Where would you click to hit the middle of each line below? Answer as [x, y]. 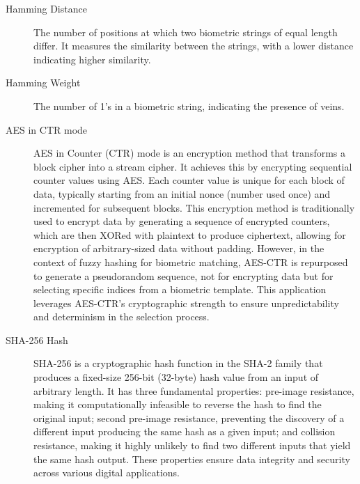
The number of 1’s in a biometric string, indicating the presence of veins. [189, 106]
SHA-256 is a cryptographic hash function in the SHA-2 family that [178, 363]
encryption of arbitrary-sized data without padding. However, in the [179, 248]
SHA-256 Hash [37, 339]
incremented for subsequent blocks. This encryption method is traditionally [194, 207]
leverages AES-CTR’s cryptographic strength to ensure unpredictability [186, 303]
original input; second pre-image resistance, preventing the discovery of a [189, 417]
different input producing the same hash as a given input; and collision [185, 431]
